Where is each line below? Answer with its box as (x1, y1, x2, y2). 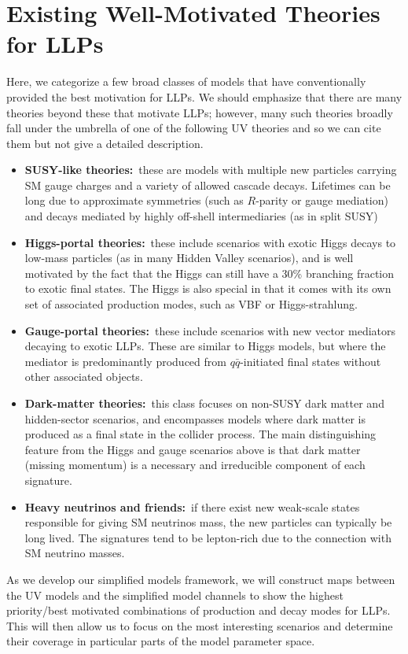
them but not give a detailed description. (6, 135, 204, 151)
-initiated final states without (240, 353, 381, 369)
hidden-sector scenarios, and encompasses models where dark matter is (24, 410, 366, 427)
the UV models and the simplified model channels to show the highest (6, 586, 344, 603)
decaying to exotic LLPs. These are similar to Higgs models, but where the (24, 338, 386, 354)
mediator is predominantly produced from (24, 353, 226, 369)
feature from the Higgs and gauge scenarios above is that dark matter (24, 441, 361, 457)
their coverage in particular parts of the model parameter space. (6, 633, 315, 649)
